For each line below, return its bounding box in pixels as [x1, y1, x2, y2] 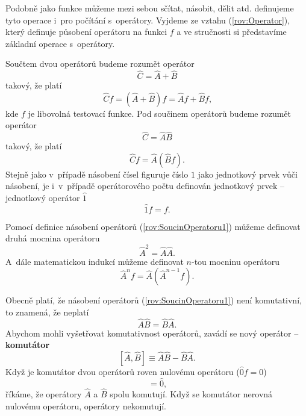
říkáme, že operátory [5, 387, 82, 400]
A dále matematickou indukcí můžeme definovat [5, 255, 184, 267]
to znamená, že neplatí [5, 305, 89, 318]
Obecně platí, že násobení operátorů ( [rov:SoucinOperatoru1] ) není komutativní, [5, 294, 302, 306]
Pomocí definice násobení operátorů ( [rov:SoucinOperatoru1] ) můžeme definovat [5, 220, 301, 232]
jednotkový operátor [5, 191, 80, 203]
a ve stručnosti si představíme [176, 25, 287, 38]
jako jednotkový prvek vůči [198, 167, 298, 180]
